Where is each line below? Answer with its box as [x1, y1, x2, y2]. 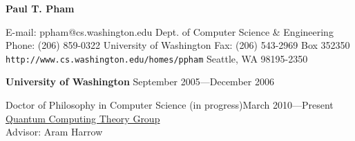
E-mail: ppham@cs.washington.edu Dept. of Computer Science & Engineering [6, 24, 334, 39]
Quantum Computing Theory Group [6, 111, 160, 125]
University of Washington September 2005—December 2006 [6, 74, 274, 89]
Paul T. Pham [6, 1, 75, 15]
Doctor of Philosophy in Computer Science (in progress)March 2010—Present [6, 98, 334, 112]
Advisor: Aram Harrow [6, 124, 103, 139]
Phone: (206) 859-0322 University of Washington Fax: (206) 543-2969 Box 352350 [6, 38, 350, 52]
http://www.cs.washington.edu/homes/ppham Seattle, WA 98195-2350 [6, 51, 308, 65]
